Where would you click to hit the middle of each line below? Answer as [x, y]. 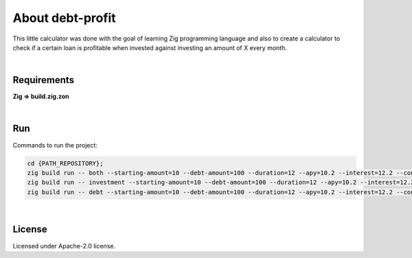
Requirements [44, 80]
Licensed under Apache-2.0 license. [64, 246]
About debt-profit [64, 18]
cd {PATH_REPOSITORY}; [65, 163]
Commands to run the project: [55, 145]
